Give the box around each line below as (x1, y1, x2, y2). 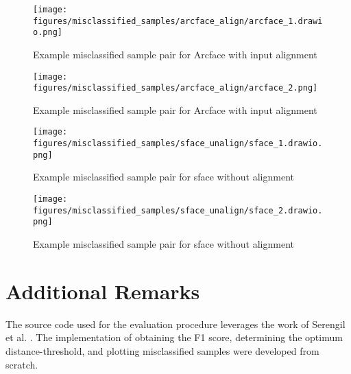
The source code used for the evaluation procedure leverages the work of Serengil (5, 316, 346, 331)
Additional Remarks (5, 277, 200, 305)
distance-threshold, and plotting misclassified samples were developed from (5, 343, 319, 358)
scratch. (5, 357, 38, 371)
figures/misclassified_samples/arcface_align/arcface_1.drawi (33, 16, 323, 26)
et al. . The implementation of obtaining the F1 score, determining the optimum (5, 330, 343, 344)
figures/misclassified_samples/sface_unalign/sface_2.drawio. (33, 205, 323, 215)
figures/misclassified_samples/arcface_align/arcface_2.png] (33, 83, 318, 93)
